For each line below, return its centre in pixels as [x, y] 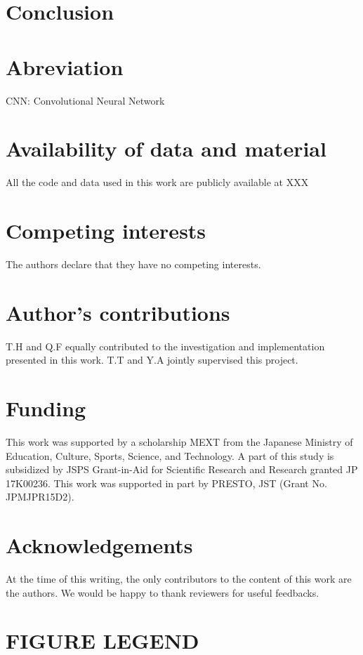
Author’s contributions [118, 312]
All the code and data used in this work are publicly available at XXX [157, 182]
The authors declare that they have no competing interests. [133, 264]
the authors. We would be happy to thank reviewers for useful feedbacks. [163, 592]
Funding [46, 408]
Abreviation [65, 66]
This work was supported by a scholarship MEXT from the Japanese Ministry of [179, 441]
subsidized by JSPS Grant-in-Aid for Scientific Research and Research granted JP [182, 469]
